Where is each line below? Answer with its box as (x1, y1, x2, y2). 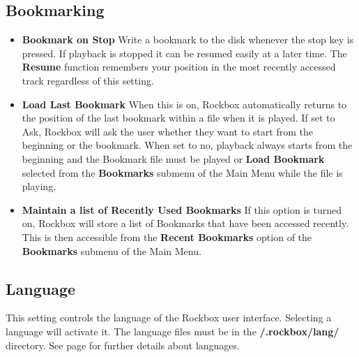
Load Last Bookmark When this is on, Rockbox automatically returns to (22, 96, 347, 111)
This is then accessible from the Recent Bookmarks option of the (22, 229, 312, 244)
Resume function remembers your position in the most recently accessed (22, 59, 336, 74)
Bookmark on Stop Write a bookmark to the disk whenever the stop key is (22, 32, 354, 47)
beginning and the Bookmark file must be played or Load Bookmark (22, 151, 325, 166)
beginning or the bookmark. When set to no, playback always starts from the (22, 138, 353, 152)
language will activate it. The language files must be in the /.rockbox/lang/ (6, 323, 339, 338)
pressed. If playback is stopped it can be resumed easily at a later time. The (22, 45, 347, 60)
